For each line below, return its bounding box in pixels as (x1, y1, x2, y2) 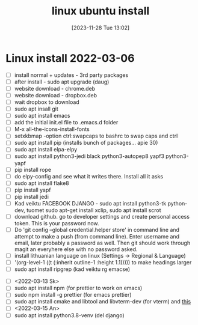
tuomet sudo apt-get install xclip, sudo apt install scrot (26, 206, 161, 214)
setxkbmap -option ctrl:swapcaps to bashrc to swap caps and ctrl (14, 132, 178, 139)
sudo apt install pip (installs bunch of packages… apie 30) (14, 139, 158, 147)
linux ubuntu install (51, 4, 150, 18)
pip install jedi (14, 193, 49, 200)
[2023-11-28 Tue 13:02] (71, 24, 130, 31)
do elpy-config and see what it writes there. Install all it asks (14, 172, 164, 180)
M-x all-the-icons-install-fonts (14, 126, 90, 133)
